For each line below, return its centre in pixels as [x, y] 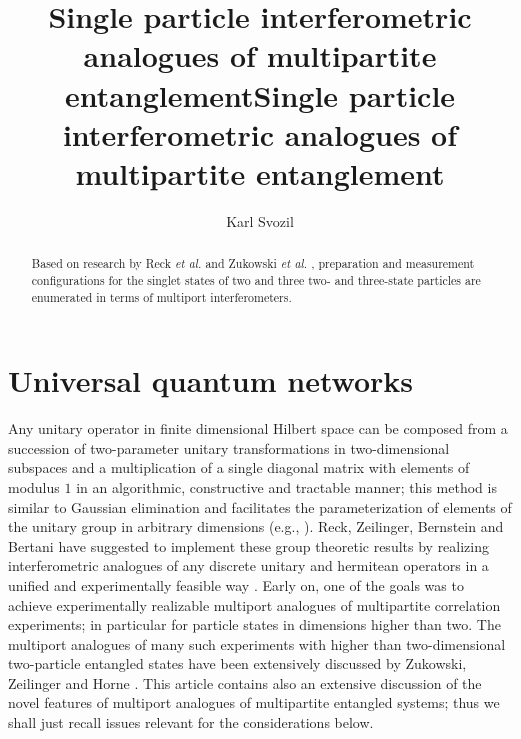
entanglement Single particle [260, 94]
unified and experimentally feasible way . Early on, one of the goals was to [236, 584]
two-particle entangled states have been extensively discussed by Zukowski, [237, 663]
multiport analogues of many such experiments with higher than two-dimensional [257, 643]
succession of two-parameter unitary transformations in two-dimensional [229, 447]
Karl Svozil [260, 220]
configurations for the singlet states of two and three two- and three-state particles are [256, 279]
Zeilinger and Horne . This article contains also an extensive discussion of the [245, 682]
